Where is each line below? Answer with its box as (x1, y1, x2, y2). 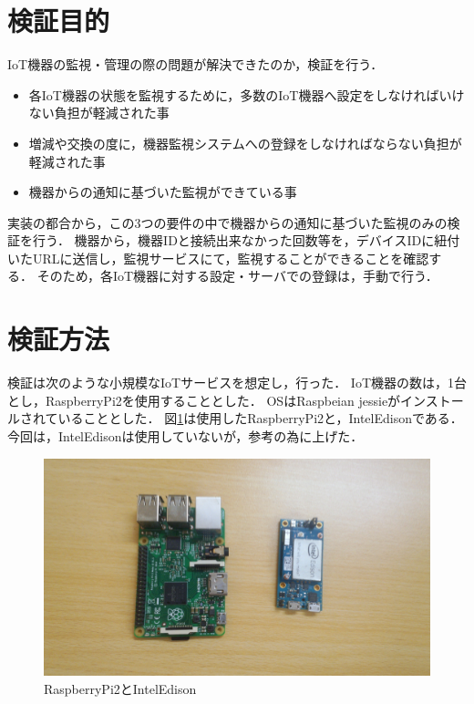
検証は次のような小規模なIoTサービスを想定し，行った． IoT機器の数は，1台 (7, 373, 467, 392)
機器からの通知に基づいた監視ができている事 (28, 182, 297, 202)
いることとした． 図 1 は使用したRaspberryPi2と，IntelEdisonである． (57, 409, 463, 428)
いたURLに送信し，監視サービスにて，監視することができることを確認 (7, 248, 429, 267)
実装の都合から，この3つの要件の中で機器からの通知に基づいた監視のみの (7, 212, 448, 232)
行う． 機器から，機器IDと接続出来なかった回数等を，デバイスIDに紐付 (32, 231, 460, 250)
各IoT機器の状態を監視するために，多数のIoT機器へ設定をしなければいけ (28, 85, 465, 104)
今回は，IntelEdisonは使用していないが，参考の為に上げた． (7, 426, 364, 445)
